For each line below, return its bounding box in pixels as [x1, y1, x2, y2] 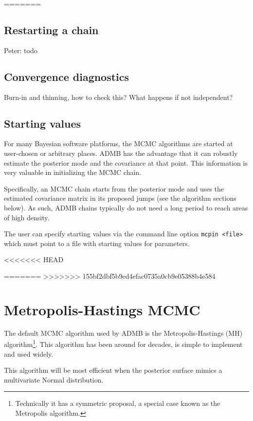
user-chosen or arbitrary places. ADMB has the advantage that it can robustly [4, 148, 238, 158]
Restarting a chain [4, 22, 99, 37]
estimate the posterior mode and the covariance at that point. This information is [4, 157, 248, 168]
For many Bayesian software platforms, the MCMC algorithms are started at [4, 138, 233, 149]
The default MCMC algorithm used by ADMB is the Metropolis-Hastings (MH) [4, 327, 243, 338]
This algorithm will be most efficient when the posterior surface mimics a [4, 365, 222, 375]
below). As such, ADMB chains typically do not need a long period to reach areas [4, 202, 248, 212]
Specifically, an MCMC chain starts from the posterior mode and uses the [4, 183, 224, 193]
